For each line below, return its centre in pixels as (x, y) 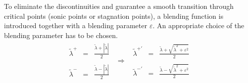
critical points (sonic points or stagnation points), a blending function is (114, 16)
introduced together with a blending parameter (76, 25)
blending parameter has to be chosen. (61, 35)
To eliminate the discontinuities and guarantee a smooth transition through (119, 6)
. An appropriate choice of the (199, 25)
